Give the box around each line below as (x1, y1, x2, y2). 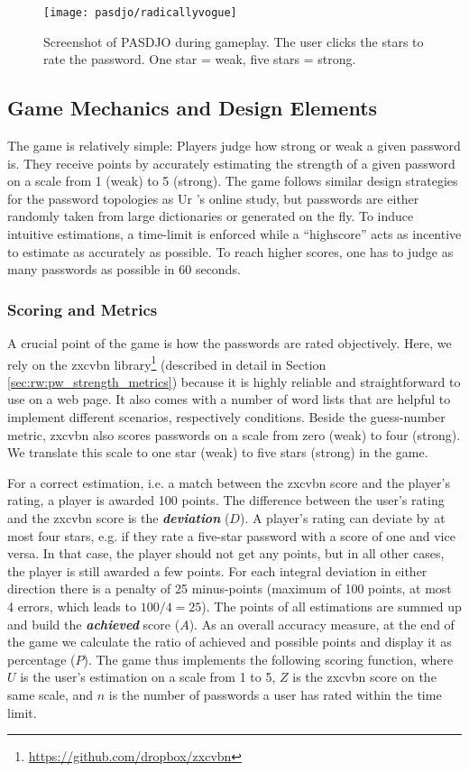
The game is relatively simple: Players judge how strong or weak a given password (7, 136, 461, 155)
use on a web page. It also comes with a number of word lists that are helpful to (7, 390, 451, 409)
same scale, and (7, 685, 94, 703)
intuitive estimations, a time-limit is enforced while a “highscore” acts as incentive (7, 225, 462, 244)
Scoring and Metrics (7, 298, 158, 320)
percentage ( (7, 649, 76, 668)
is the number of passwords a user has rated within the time (108, 685, 442, 703)
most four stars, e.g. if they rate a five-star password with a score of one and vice (7, 526, 455, 545)
